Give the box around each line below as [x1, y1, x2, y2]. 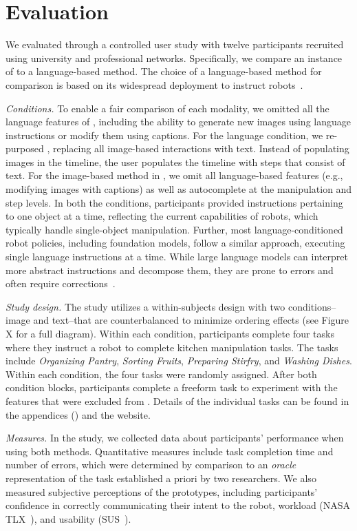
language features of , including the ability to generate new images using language [6, 114, 351, 129]
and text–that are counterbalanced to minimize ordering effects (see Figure [33, 313, 349, 327]
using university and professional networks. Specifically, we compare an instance [6, 50, 343, 65]
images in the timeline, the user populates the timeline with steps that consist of [6, 154, 345, 169]
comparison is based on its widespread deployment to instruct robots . [6, 77, 303, 92]
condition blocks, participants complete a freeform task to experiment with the [6, 380, 338, 395]
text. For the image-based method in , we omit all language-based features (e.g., [6, 168, 343, 183]
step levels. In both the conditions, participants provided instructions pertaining [6, 195, 343, 209]
